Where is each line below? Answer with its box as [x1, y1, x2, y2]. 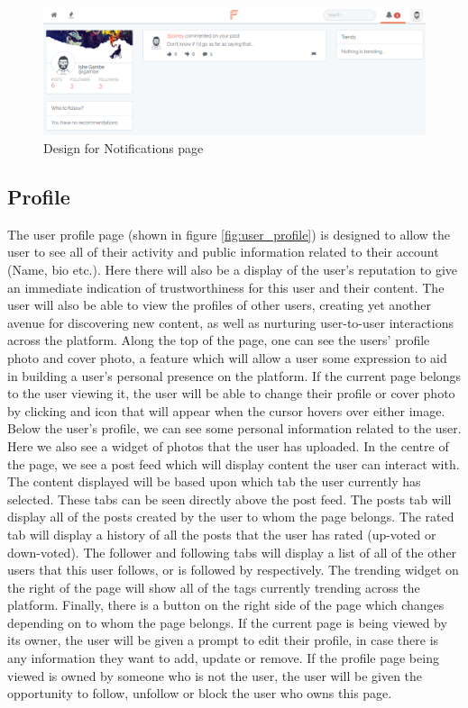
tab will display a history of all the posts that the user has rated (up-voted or [7, 524, 436, 543]
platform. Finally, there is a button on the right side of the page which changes [7, 595, 445, 614]
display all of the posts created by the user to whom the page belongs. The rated [7, 507, 454, 526]
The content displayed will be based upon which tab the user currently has [7, 472, 421, 491]
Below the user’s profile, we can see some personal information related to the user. [7, 419, 462, 438]
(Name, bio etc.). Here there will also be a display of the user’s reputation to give [7, 260, 457, 279]
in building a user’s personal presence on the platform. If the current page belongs [7, 366, 462, 385]
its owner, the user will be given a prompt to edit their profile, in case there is [7, 631, 439, 649]
